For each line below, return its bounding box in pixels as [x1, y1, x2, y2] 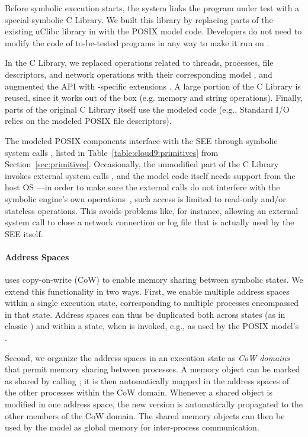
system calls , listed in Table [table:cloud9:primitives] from [5, 146, 219, 158]
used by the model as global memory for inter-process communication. [5, 421, 259, 433]
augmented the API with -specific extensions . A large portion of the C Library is [5, 79, 301, 92]
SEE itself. [5, 227, 43, 240]
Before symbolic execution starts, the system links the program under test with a [5, 2, 300, 14]
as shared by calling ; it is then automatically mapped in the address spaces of [5, 374, 290, 387]
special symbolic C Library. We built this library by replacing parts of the [5, 13, 273, 25]
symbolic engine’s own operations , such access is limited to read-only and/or [5, 192, 286, 205]
